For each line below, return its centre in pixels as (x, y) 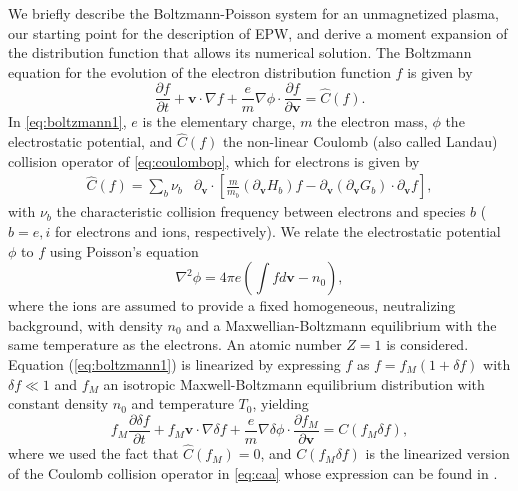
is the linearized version (437, 453)
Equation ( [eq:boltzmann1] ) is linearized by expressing (174, 364)
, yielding (280, 403)
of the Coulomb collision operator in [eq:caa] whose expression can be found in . (253, 472)
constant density (58, 403)
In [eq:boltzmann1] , (67, 121)
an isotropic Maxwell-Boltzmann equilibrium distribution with (294, 383)
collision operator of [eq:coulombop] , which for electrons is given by (214, 160)
